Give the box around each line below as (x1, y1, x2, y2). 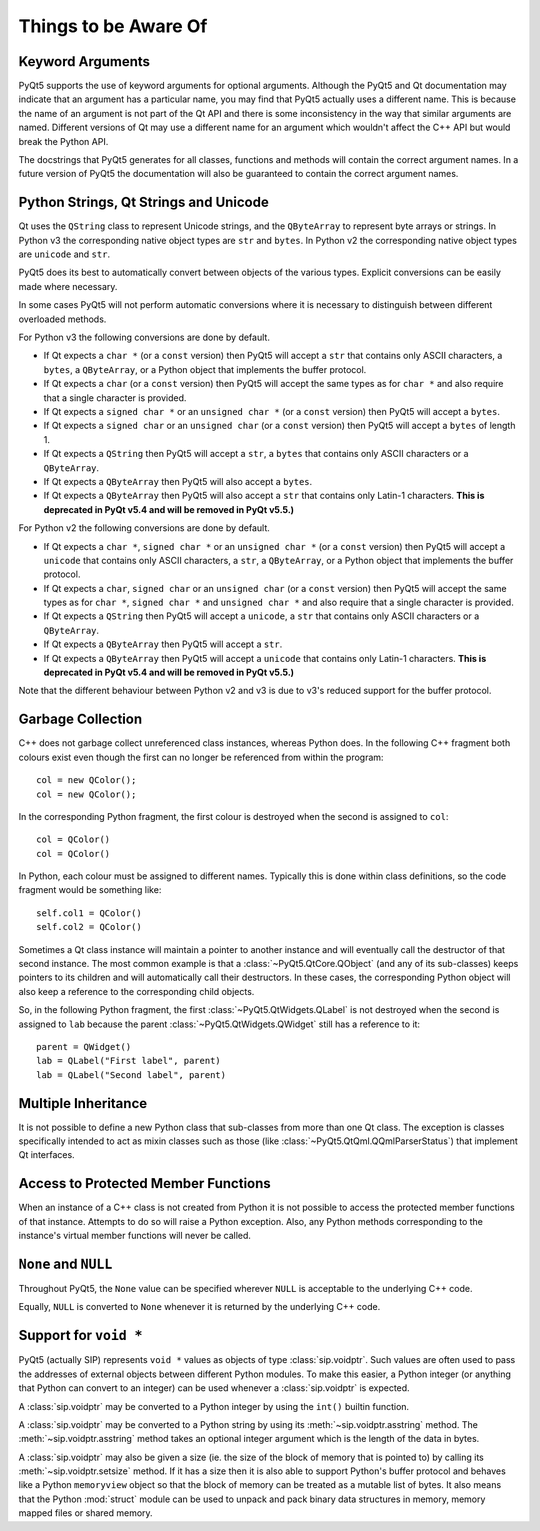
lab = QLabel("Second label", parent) (36, 1069, 227, 1080)
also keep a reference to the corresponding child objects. (18, 985, 255, 997)
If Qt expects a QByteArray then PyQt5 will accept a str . (43, 638, 283, 650)
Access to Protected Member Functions (18, 1175, 272, 1192)
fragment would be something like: (18, 884, 162, 896)
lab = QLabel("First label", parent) (36, 1055, 222, 1067)
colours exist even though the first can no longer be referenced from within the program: (18, 751, 384, 763)
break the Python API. (18, 135, 109, 147)
